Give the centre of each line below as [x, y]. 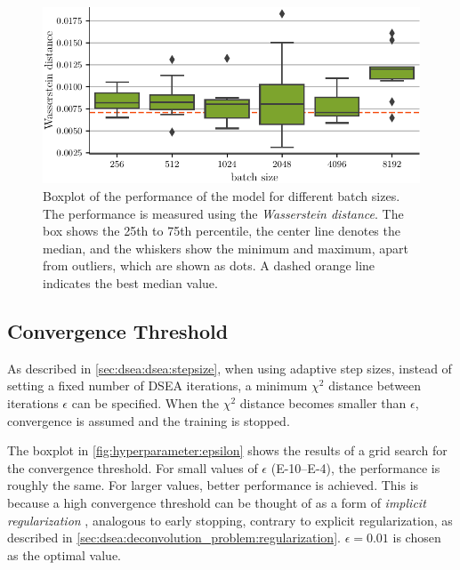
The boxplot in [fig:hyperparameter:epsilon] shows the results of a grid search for [227, 450]
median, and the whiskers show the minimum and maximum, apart [226, 248]
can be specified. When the [145, 403]
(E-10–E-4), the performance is [355, 467]
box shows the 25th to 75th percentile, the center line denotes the [222, 231]
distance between [375, 385]
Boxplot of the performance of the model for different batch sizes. [222, 196]
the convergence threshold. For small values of [133, 467]
